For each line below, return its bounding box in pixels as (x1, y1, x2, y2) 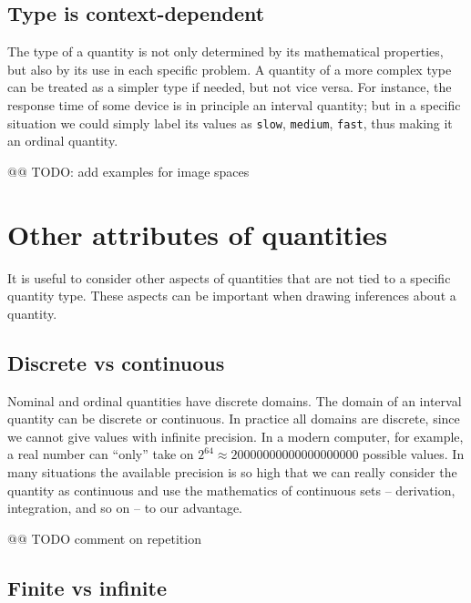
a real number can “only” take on (7, 445, 194, 464)
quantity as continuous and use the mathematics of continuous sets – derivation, (7, 480, 456, 499)
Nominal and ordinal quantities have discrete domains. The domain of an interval (7, 391, 462, 410)
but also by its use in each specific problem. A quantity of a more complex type (7, 59, 452, 78)
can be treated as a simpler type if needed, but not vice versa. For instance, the (7, 77, 452, 97)
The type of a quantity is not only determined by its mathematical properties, (7, 42, 444, 61)
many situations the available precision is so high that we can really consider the (7, 462, 457, 481)
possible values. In (363, 445, 465, 464)
